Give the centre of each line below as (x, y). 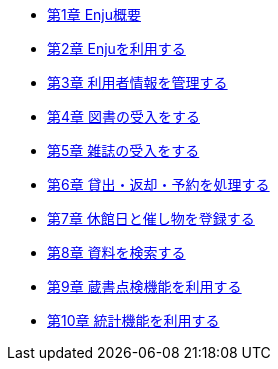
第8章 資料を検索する (116, 252)
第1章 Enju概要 (94, 14)
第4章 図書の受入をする (123, 116)
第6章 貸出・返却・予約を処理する (158, 184)
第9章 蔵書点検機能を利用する (144, 286)
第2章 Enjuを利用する (116, 48)
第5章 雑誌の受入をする (123, 150)
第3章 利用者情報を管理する (137, 82)
